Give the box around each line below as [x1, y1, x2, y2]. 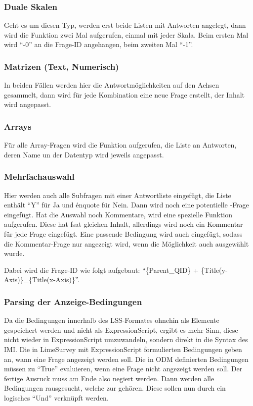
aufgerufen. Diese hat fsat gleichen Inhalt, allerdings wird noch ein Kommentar [4, 219, 243, 229]
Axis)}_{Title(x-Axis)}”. [4, 274, 80, 285]
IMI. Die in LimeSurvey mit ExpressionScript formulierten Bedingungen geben [4, 344, 242, 354]
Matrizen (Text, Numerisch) [4, 60, 119, 72]
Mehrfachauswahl [4, 170, 75, 183]
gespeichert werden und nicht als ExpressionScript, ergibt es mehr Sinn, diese [4, 324, 238, 335]
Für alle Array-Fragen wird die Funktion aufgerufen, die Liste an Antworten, [4, 140, 237, 150]
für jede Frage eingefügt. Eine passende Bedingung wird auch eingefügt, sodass [4, 229, 243, 239]
